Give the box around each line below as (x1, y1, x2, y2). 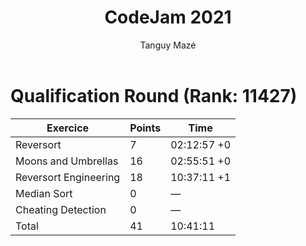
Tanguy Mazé (139, 39, 197, 51)
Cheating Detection (15, 202, 107, 216)
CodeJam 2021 (104, 6, 232, 29)
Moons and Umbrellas (15, 154, 119, 168)
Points (129, 121, 162, 135)
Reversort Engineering (15, 170, 121, 184)
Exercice (46, 121, 90, 135)
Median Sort (15, 186, 73, 200)
